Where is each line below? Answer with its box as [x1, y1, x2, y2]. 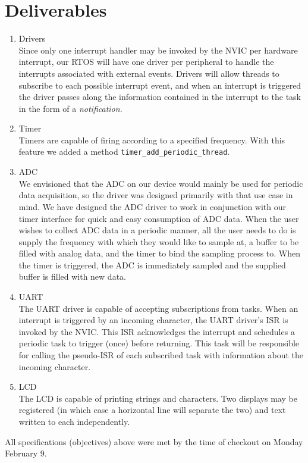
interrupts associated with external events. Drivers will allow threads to [18, 67, 279, 79]
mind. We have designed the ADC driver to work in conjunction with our [18, 200, 287, 212]
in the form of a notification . [18, 102, 122, 114]
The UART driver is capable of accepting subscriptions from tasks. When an [18, 302, 298, 314]
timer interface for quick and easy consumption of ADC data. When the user [18, 212, 299, 224]
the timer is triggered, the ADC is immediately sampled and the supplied [18, 258, 286, 271]
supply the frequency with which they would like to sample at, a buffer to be [18, 235, 299, 248]
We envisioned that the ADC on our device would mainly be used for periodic [18, 177, 303, 189]
